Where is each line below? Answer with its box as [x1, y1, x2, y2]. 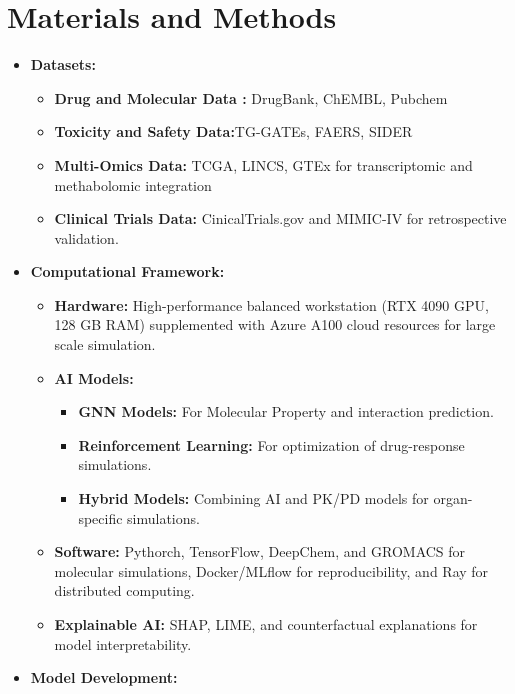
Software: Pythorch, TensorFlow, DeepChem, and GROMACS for [54, 541, 466, 562]
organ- [433, 488, 473, 509]
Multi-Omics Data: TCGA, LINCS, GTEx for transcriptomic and [54, 154, 473, 175]
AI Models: [54, 367, 134, 388]
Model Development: [30, 667, 178, 688]
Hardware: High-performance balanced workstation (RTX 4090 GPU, [54, 294, 489, 315]
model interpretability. [54, 633, 192, 654]
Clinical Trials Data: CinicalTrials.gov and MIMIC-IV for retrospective [54, 208, 507, 229]
